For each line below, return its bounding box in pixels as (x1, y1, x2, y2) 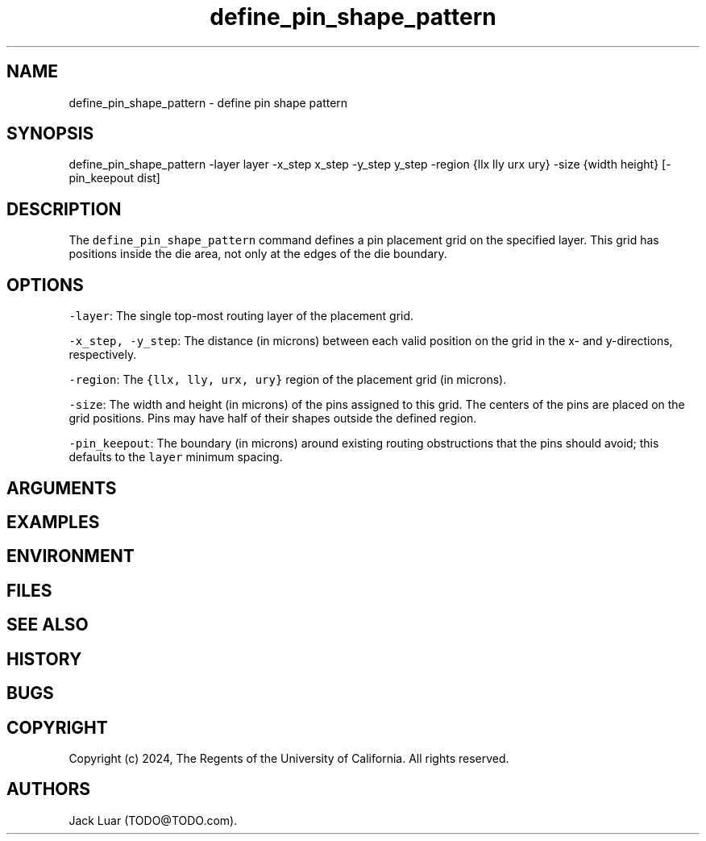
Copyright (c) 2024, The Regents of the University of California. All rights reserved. (69, 751, 509, 765)
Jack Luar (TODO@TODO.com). (69, 813, 238, 827)
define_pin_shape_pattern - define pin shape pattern (69, 95, 348, 110)
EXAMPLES (6, 511, 100, 532)
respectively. (69, 348, 137, 362)
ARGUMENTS (6, 477, 117, 498)
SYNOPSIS (6, 123, 94, 144)
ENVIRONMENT (6, 546, 135, 567)
